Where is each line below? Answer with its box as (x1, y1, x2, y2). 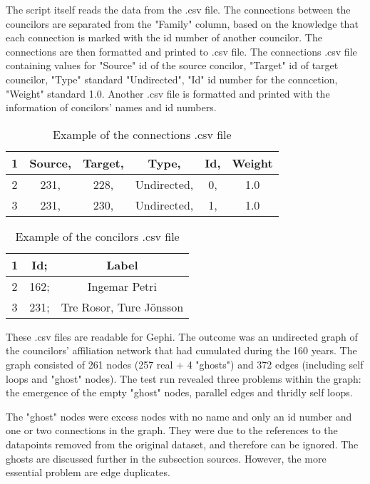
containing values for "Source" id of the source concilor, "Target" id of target (6, 58, 339, 73)
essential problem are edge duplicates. (6, 465, 170, 480)
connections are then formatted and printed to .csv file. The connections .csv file (6, 43, 357, 58)
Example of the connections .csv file (53, 125, 232, 143)
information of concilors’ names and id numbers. (6, 100, 217, 115)
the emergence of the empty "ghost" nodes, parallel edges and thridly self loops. (6, 385, 353, 400)
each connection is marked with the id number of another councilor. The (6, 30, 322, 45)
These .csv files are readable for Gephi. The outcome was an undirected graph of (6, 329, 358, 344)
